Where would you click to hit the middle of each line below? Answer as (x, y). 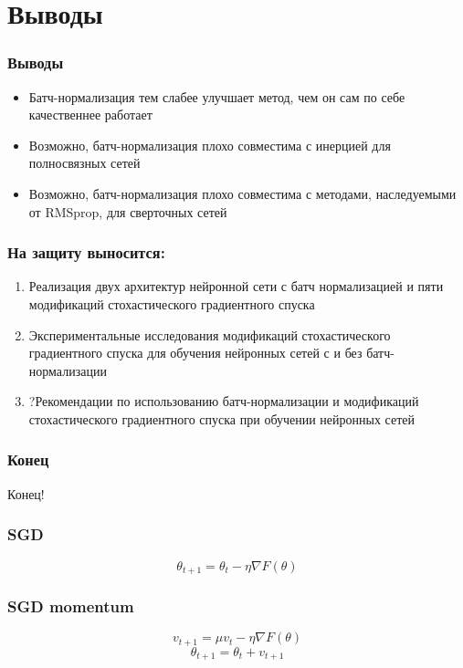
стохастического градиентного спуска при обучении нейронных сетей (222, 418)
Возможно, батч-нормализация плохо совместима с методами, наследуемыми (242, 193)
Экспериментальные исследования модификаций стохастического (210, 334)
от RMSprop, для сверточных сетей (128, 211)
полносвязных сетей (84, 163)
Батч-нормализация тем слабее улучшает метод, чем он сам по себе (217, 96)
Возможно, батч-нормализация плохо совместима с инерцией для (210, 145)
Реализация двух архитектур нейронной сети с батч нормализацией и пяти (236, 286)
